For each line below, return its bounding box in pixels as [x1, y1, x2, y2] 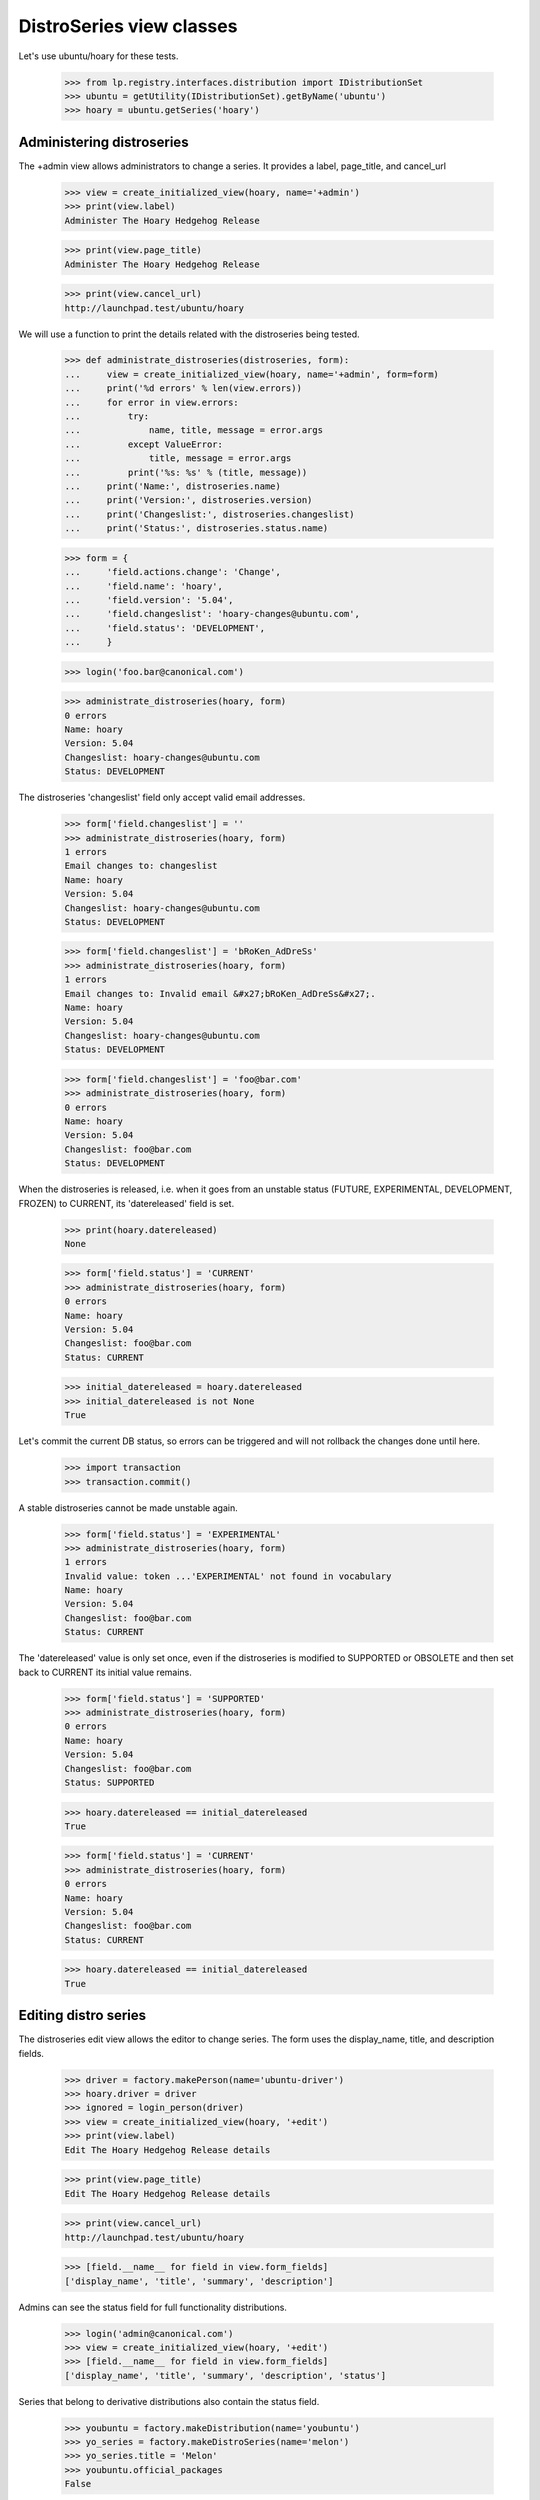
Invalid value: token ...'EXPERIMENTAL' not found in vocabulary [64, 1570, 392, 1582]
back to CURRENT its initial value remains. [18, 1666, 192, 1678]
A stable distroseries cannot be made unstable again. [18, 1501, 239, 1514]
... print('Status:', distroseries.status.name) [64, 523, 329, 534]
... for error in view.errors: [64, 396, 239, 408]
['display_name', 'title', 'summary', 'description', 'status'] [64, 2370, 387, 2381]
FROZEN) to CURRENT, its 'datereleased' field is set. [18, 1197, 235, 1209]
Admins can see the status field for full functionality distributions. [18, 2301, 287, 2313]
